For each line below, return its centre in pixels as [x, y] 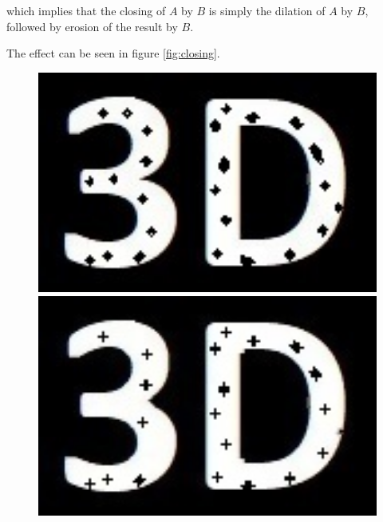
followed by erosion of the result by [92, 26]
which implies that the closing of [86, 10]
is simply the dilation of [267, 10]
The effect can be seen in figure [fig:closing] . [113, 53]
